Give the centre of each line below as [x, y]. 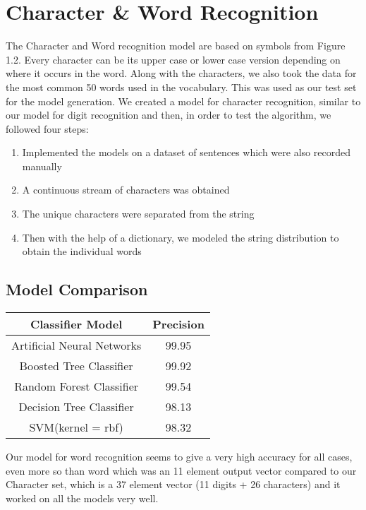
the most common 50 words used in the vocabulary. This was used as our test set [181, 87]
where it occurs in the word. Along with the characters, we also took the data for [181, 73]
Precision [178, 324]
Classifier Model [76, 324]
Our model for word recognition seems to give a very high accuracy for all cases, [179, 457]
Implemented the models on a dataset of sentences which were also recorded [186, 152]
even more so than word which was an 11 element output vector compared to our [181, 470]
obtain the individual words [82, 251]
